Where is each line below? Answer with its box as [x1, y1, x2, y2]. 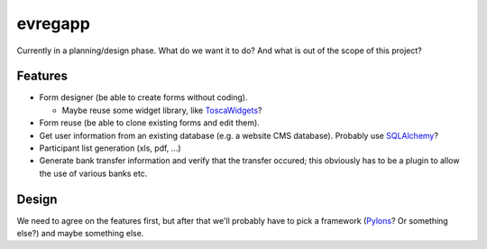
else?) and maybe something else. [16, 228, 144, 239]
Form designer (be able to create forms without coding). [39, 92, 248, 103]
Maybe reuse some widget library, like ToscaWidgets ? [61, 105, 262, 115]
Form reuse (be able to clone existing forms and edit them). [39, 117, 261, 128]
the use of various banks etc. [39, 168, 148, 179]
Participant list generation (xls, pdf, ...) [39, 143, 181, 153]
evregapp [16, 14, 90, 33]
